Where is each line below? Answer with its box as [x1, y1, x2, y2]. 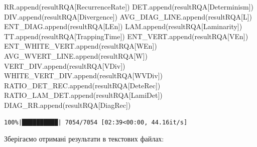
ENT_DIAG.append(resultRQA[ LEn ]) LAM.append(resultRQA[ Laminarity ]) [4, 21, 242, 32]
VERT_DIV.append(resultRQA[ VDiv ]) [4, 60, 125, 71]
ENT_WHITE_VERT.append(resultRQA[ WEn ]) [4, 41, 157, 51]
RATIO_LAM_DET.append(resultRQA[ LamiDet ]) [4, 90, 163, 100]
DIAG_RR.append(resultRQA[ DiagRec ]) [4, 99, 131, 110]
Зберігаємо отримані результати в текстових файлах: [4, 133, 164, 144]
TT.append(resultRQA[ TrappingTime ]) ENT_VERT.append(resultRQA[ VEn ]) [4, 31, 248, 41]
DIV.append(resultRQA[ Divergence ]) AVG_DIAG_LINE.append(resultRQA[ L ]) [4, 11, 252, 22]
